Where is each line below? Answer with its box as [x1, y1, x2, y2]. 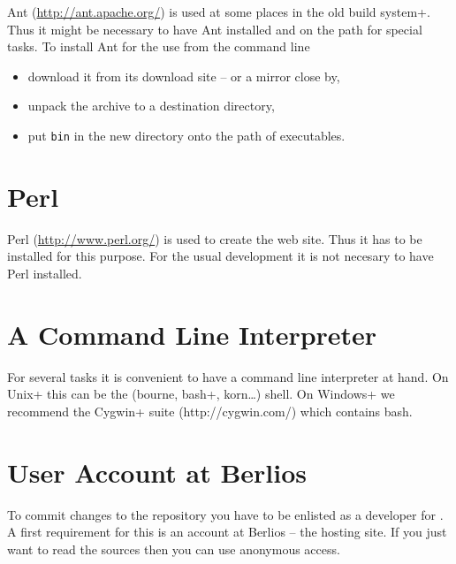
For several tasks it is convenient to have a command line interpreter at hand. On [7, 367, 449, 385]
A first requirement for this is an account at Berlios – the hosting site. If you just [7, 522, 447, 541]
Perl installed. [7, 263, 82, 282]
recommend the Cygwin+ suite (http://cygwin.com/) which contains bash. [7, 401, 413, 420]
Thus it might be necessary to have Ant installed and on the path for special [7, 19, 422, 38]
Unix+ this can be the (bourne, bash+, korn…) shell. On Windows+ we [7, 385, 395, 403]
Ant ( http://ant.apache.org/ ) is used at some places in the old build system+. [7, 3, 430, 20]
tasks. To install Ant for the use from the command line [7, 37, 310, 56]
